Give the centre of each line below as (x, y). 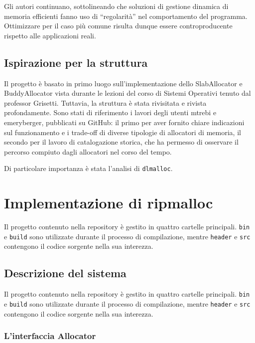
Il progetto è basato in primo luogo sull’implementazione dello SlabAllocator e (123, 83)
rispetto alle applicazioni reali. (50, 35)
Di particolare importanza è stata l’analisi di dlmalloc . (88, 168)
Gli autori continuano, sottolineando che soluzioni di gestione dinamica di (116, 6)
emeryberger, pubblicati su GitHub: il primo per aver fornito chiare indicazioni (124, 122)
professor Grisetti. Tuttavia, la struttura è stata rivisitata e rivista (105, 102)
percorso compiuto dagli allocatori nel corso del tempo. (88, 151)
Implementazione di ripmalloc (109, 203)
